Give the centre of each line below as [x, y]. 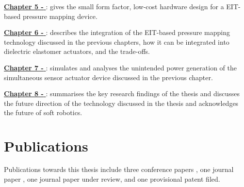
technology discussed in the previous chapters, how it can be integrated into [117, 42]
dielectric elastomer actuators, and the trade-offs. [77, 51]
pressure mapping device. [60, 16]
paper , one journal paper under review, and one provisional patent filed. [112, 178]
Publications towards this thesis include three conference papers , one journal [119, 169]
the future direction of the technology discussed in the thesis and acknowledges [121, 103]
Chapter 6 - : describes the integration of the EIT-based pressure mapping [117, 32]
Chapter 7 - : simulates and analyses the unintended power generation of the [120, 67]
